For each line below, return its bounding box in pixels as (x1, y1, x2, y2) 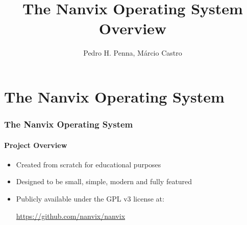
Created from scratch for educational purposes (16, 159, 161, 169)
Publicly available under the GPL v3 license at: (16, 193, 164, 204)
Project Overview (4, 139, 67, 150)
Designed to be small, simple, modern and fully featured (16, 176, 192, 187)
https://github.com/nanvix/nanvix (16, 210, 126, 221)
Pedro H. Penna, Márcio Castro (83, 47, 182, 58)
